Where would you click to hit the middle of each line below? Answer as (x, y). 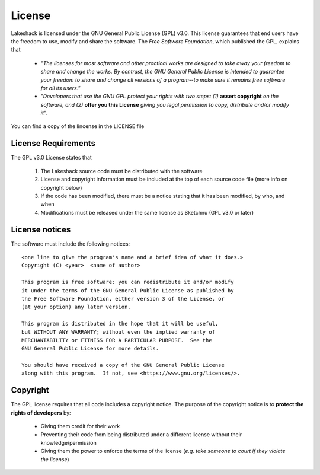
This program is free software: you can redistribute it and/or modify (128, 282)
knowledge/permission (69, 442)
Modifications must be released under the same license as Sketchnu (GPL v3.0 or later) (147, 212)
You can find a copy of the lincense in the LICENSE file (78, 126)
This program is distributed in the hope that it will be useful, (120, 324)
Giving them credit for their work (80, 426)
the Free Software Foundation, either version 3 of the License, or (123, 299)
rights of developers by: (41, 413)
